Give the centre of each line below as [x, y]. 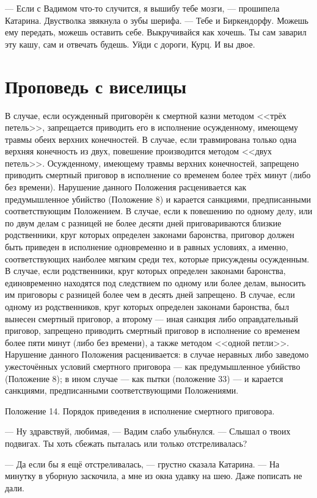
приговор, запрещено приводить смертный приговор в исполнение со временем [152, 330]
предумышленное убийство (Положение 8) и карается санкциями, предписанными [158, 199]
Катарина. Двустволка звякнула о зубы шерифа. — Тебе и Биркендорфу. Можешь [157, 20]
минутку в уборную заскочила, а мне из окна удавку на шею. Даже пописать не [154, 476]
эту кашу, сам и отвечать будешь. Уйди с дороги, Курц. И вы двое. [130, 44]
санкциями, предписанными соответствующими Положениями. [122, 390]
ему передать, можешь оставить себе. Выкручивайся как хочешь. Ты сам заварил [156, 32]
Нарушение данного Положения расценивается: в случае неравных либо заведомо [157, 354]
